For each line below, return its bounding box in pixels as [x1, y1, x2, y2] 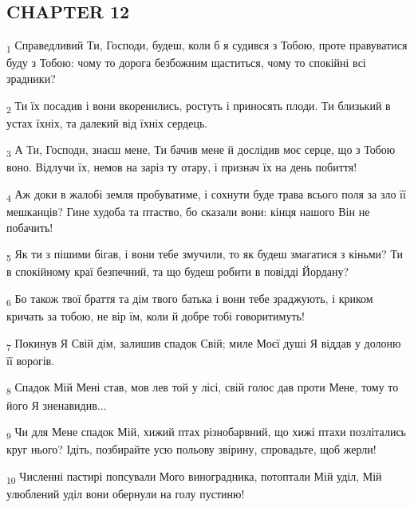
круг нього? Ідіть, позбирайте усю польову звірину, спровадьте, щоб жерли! [6, 441, 377, 458]
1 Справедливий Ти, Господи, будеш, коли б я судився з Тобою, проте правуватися [6, 37, 408, 55]
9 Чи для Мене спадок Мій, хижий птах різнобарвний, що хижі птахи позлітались [6, 423, 406, 442]
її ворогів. [6, 352, 55, 368]
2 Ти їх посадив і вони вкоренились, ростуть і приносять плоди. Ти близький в [6, 96, 391, 116]
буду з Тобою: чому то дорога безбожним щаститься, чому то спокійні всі [6, 54, 366, 71]
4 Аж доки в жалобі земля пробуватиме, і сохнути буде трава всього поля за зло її [6, 185, 406, 204]
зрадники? [6, 69, 56, 86]
